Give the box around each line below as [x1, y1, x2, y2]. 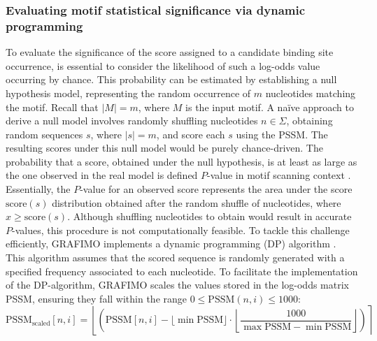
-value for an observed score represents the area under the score [80, 182, 353, 196]
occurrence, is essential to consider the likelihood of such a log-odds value [6, 58, 320, 73]
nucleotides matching [265, 85, 356, 100]
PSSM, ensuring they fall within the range [6, 291, 187, 305]
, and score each [156, 126, 225, 141]
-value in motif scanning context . [207, 168, 351, 182]
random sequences [6, 126, 83, 141]
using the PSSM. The [236, 126, 328, 141]
